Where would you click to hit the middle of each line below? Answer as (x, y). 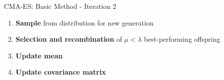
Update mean (39, 55)
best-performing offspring (182, 39)
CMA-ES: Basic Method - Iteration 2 (60, 6)
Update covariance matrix (61, 72)
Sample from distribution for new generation (84, 22)
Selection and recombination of (69, 39)
